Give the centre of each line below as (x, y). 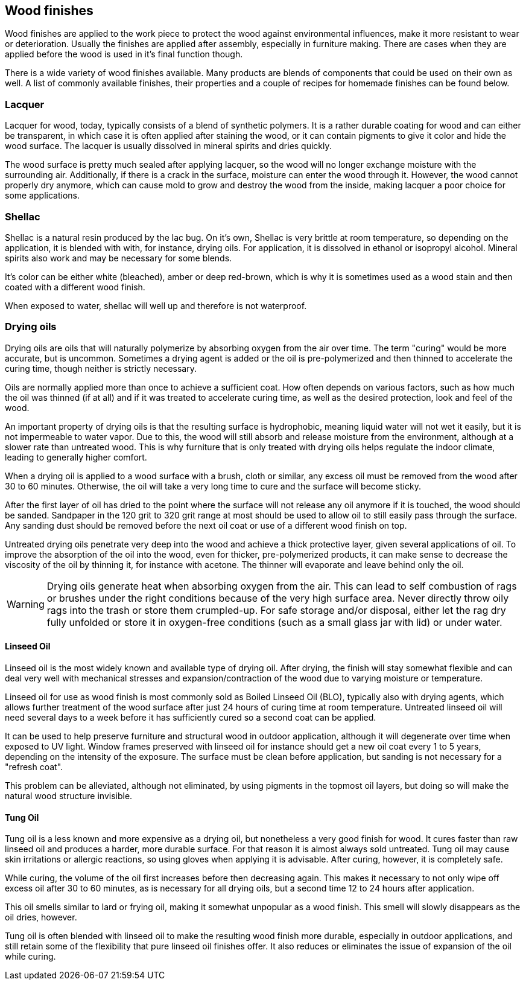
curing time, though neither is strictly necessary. (101, 368)
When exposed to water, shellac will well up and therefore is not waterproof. (156, 305)
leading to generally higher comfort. (76, 457)
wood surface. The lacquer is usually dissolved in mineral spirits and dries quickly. (168, 146)
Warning (26, 604)
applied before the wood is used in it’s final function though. (124, 54)
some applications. (42, 196)
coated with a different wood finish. (75, 287)
